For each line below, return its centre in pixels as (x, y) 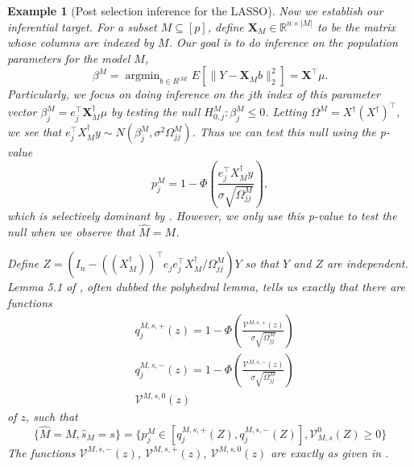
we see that (35, 132)
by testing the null (156, 112)
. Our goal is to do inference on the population (283, 42)
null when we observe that (71, 231)
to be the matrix (356, 26)
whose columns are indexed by (81, 42)
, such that (52, 417)
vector (22, 112)
